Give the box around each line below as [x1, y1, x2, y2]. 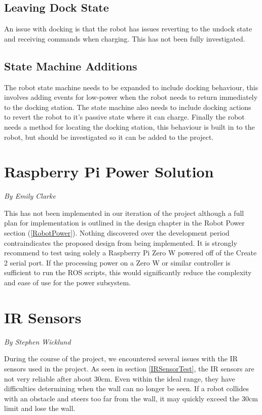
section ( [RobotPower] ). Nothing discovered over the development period [4, 228, 230, 238]
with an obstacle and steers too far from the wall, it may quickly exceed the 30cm [4, 393, 258, 403]
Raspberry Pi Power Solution [4, 161, 214, 182]
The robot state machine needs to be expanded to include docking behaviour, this [4, 82, 258, 92]
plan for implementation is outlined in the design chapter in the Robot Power [4, 217, 245, 228]
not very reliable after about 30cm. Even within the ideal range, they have [4, 373, 235, 384]
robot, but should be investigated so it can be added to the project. [4, 131, 214, 142]
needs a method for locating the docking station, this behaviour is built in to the [4, 121, 255, 132]
